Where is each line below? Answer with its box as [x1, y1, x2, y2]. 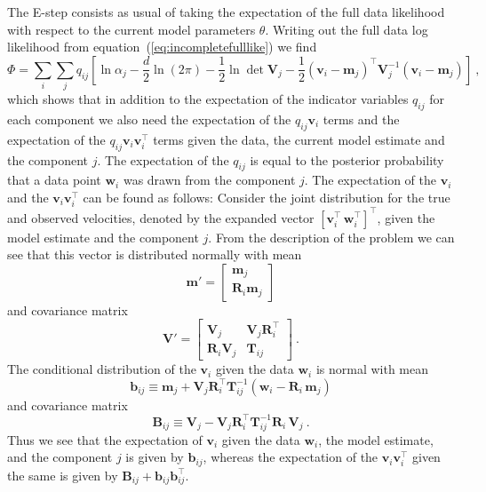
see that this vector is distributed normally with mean [7, 245, 302, 264]
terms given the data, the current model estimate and [153, 130, 445, 148]
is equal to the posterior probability [250, 150, 444, 169]
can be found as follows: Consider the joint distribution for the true [83, 187, 450, 206]
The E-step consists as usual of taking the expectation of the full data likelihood [7, 3, 445, 20]
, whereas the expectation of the [203, 448, 378, 466]
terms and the [323, 109, 400, 128]
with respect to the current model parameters [7, 20, 256, 38]
